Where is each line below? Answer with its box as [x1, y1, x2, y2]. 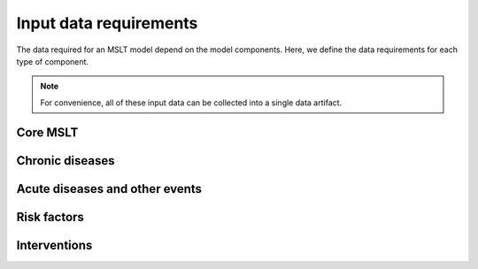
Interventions [16, 237, 93, 252]
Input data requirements [16, 13, 198, 33]
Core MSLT [16, 125, 79, 140]
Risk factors [16, 209, 84, 225]
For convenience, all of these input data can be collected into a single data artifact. [40, 97, 343, 108]
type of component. [16, 56, 89, 66]
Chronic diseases [16, 153, 115, 168]
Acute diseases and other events [16, 181, 203, 196]
